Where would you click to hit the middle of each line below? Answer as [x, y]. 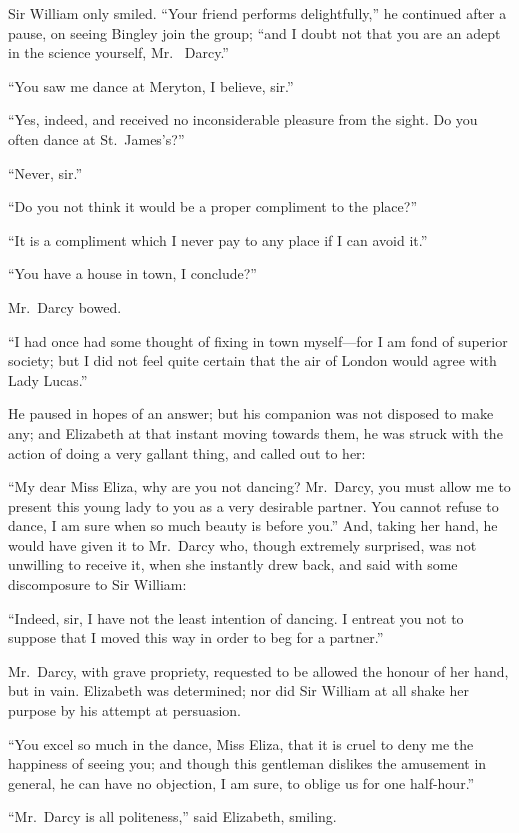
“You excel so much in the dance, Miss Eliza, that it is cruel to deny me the [241, 743]
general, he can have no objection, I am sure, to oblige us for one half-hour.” [241, 782]
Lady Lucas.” [48, 379]
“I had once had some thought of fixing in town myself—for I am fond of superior [258, 340]
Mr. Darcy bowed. [65, 306]
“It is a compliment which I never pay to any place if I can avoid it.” [218, 239]
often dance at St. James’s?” [96, 138]
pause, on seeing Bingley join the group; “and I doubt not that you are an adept [254, 32]
